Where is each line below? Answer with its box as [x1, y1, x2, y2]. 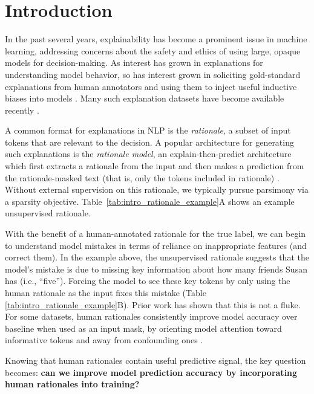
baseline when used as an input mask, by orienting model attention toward [5, 321, 282, 334]
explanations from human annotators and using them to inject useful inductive [5, 80, 297, 92]
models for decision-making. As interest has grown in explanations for [5, 56, 263, 69]
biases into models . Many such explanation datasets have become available [5, 92, 284, 105]
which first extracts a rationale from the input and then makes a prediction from [5, 160, 304, 172]
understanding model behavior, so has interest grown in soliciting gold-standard [5, 68, 301, 80]
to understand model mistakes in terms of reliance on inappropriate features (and [5, 239, 307, 251]
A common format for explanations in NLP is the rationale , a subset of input [5, 124, 291, 137]
